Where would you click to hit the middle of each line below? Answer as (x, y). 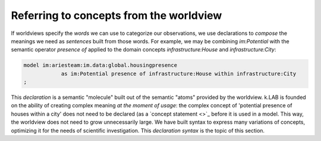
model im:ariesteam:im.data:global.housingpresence (100, 65)
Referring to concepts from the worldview (117, 15)
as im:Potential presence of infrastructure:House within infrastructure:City (179, 73)
